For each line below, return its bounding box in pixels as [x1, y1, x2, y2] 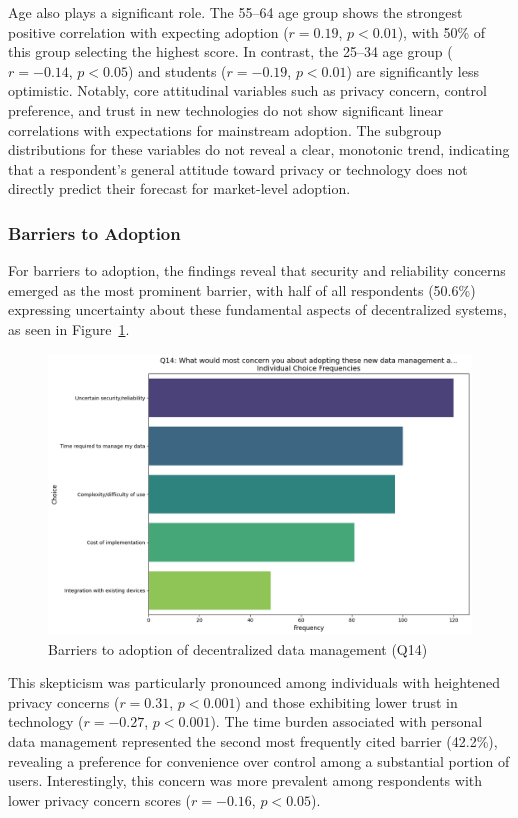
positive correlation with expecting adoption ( [8, 21, 289, 42]
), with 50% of [397, 21, 486, 42]
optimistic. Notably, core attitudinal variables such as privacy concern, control [8, 80, 487, 101]
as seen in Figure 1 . [8, 318, 130, 339]
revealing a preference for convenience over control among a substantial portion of [8, 750, 510, 771]
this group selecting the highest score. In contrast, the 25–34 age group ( [8, 41, 453, 62]
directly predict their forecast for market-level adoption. [8, 178, 351, 199]
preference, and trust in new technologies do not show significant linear [8, 99, 444, 120]
